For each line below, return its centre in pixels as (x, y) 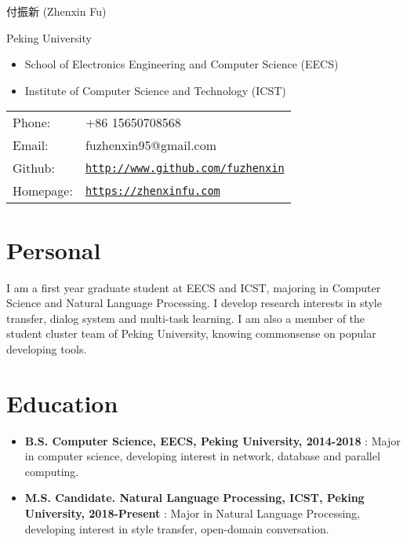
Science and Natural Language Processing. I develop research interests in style (194, 303)
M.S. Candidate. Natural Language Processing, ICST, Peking (194, 498)
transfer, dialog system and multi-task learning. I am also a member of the (186, 318)
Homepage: (43, 191)
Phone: (32, 123)
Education (62, 403)
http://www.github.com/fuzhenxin (185, 168)
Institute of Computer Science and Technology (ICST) (155, 90)
